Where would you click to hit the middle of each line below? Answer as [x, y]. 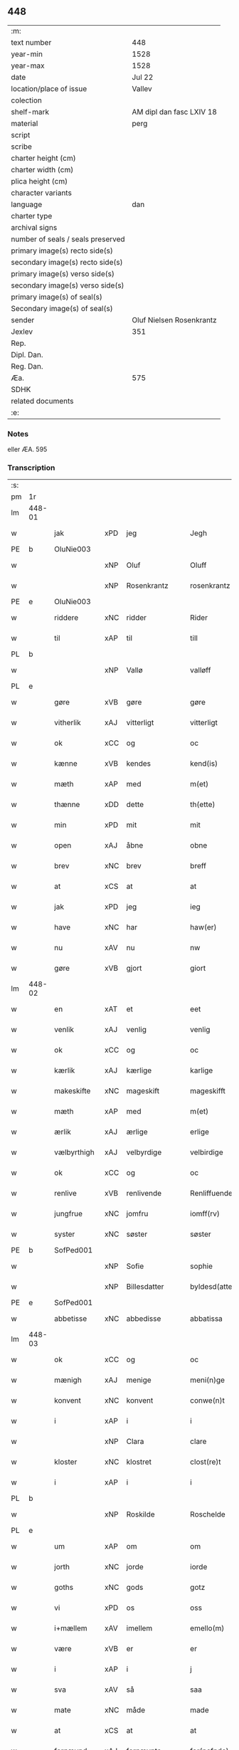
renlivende [144, 1193]
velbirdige [206, 1152]
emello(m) [207, 1628]
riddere [67, 618]
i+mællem [71, 1628]
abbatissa [206, 1319]
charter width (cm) [42, 169]
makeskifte [73, 1091]
